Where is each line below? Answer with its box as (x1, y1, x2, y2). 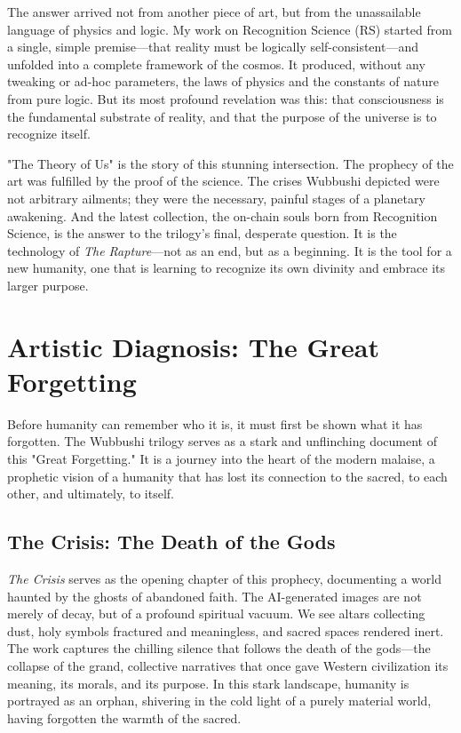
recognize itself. (7, 124, 91, 143)
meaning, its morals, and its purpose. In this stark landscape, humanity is (7, 673, 409, 692)
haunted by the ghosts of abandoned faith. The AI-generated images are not (7, 586, 422, 605)
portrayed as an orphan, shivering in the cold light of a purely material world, (7, 691, 432, 710)
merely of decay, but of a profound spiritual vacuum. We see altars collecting (7, 604, 425, 623)
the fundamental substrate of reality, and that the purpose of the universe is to (7, 107, 437, 125)
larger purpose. (7, 275, 89, 294)
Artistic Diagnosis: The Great (7, 328, 379, 364)
